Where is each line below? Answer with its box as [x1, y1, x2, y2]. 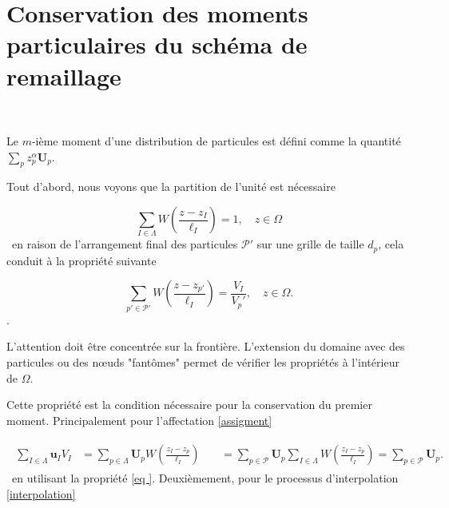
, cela [378, 236, 404, 252]
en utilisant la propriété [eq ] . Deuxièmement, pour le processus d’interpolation [11, 470, 399, 486]
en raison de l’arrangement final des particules [11, 236, 238, 252]
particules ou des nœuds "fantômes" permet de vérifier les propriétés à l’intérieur [6, 353, 399, 370]
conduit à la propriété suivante [6, 252, 157, 268]
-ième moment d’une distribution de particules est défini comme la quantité [31, 133, 401, 149]
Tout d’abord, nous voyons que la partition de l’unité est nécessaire [6, 178, 336, 195]
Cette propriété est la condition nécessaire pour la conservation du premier [6, 396, 372, 413]
